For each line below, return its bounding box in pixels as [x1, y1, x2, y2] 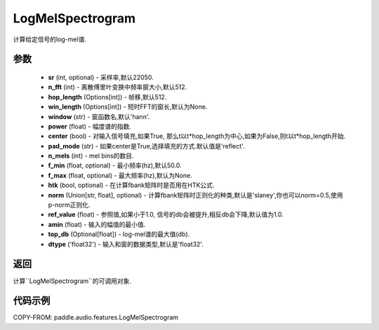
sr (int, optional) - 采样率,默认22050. [48, 73, 154, 81]
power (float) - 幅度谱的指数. [48, 122, 132, 130]
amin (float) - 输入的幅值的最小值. [48, 220, 146, 228]
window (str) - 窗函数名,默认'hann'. [48, 112, 150, 121]
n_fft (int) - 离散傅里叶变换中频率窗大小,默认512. [48, 83, 187, 91]
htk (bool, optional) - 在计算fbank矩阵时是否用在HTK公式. [48, 181, 215, 189]
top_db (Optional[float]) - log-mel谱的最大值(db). [48, 230, 190, 238]
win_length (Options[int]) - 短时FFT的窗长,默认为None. [48, 102, 208, 111]
